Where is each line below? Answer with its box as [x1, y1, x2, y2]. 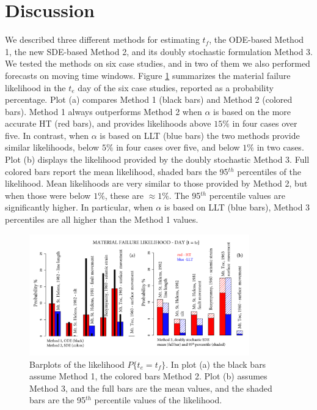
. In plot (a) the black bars [166, 357, 266, 370]
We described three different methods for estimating [5, 33, 200, 46]
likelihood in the [5, 81, 66, 94]
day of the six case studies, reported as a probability [78, 81, 274, 94]
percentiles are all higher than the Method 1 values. [5, 213, 199, 226]
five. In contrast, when [5, 129, 89, 141]
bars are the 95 [29, 393, 86, 406]
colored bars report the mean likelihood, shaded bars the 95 [5, 165, 228, 177]
